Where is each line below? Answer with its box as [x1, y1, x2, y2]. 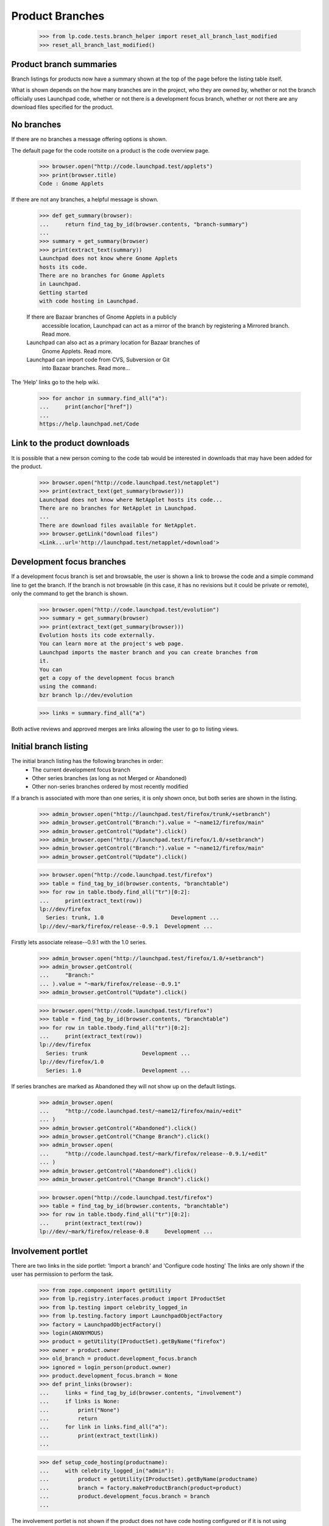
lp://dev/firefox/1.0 [39, 1058, 104, 1065]
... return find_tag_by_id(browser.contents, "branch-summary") [39, 220, 249, 228]
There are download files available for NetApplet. [39, 522, 197, 529]
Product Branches [11, 9, 105, 23]
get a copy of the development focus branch [39, 674, 175, 682]
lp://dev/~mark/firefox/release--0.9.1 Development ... [39, 922, 213, 930]
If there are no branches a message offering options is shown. [11, 136, 168, 143]
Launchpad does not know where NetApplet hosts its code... [39, 496, 223, 503]
